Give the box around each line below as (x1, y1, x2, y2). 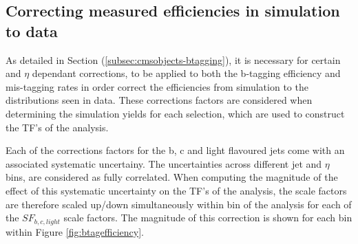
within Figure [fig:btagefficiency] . (6, 224, 144, 239)
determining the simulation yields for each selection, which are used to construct (6, 106, 345, 120)
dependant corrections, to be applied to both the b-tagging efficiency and (32, 66, 341, 80)
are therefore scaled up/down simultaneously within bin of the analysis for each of (6, 197, 352, 211)
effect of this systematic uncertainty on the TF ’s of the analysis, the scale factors (6, 183, 347, 197)
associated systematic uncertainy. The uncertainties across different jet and (6, 156, 322, 170)
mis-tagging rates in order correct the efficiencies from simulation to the (6, 79, 308, 93)
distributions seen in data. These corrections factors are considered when (6, 93, 313, 107)
